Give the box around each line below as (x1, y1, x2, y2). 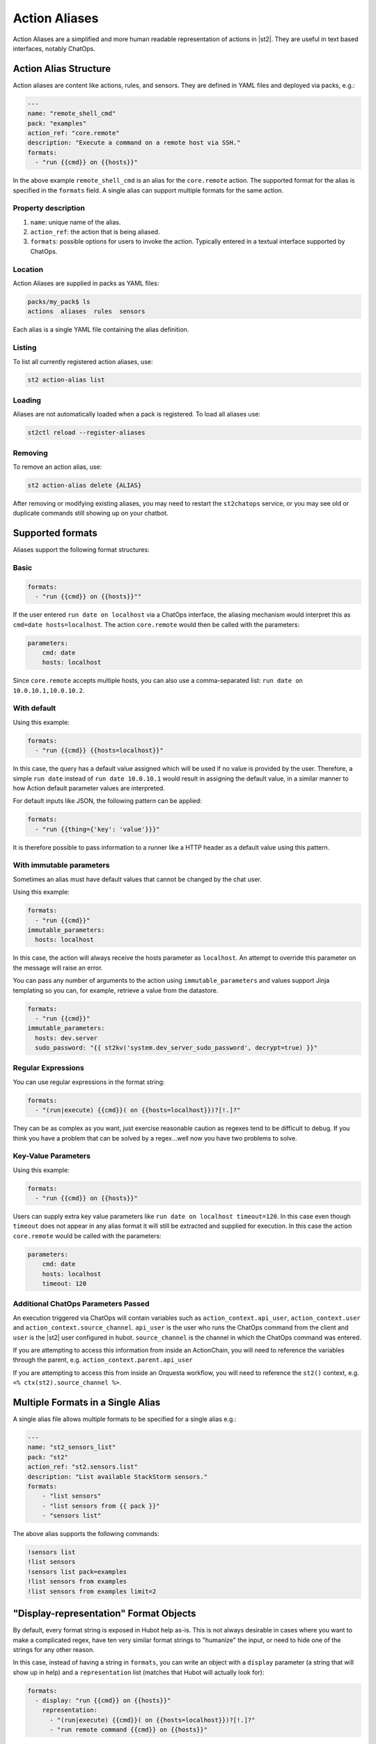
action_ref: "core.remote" (27, 129, 120, 137)
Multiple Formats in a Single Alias (13, 1396, 161, 1408)
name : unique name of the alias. (30, 218, 121, 226)
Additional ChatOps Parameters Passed (13, 1299, 150, 1309)
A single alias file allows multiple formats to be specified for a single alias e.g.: (13, 1415, 237, 1423)
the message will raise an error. (13, 963, 103, 972)
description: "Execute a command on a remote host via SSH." (27, 139, 241, 146)
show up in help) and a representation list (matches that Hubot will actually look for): (13, 1668, 265, 1676)
